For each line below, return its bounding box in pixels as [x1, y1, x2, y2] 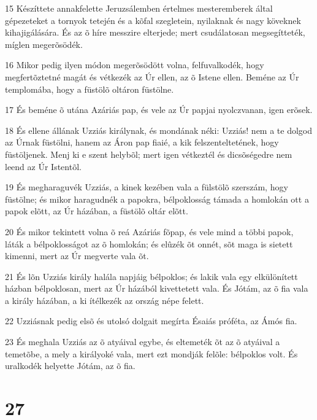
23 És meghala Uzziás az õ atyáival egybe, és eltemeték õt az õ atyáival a [5, 335, 280, 348]
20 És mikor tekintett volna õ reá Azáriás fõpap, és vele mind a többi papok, [5, 225, 294, 238]
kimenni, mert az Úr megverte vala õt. [5, 249, 149, 262]
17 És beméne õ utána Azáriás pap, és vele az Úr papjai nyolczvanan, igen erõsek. [5, 103, 313, 116]
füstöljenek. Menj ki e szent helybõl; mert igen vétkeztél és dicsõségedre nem [5, 147, 292, 160]
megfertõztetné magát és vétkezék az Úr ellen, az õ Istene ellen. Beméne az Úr [5, 70, 299, 83]
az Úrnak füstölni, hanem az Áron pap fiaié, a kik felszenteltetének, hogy [5, 136, 279, 149]
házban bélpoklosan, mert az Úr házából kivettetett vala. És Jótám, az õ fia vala [5, 282, 308, 295]
